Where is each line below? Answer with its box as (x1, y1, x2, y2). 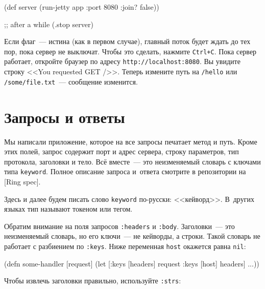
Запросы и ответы (4, 106, 125, 127)
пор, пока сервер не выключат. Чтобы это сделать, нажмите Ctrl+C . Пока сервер (4, 46, 257, 56)
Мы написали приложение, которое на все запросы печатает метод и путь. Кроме (4, 136, 257, 147)
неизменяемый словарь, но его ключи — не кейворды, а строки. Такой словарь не (4, 231, 260, 241)
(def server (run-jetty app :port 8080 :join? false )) (4, 2, 159, 12)
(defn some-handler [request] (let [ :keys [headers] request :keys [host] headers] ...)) (4, 258, 259, 269)
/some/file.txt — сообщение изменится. (4, 76, 138, 87)
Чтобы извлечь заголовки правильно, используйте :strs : (4, 275, 181, 286)
